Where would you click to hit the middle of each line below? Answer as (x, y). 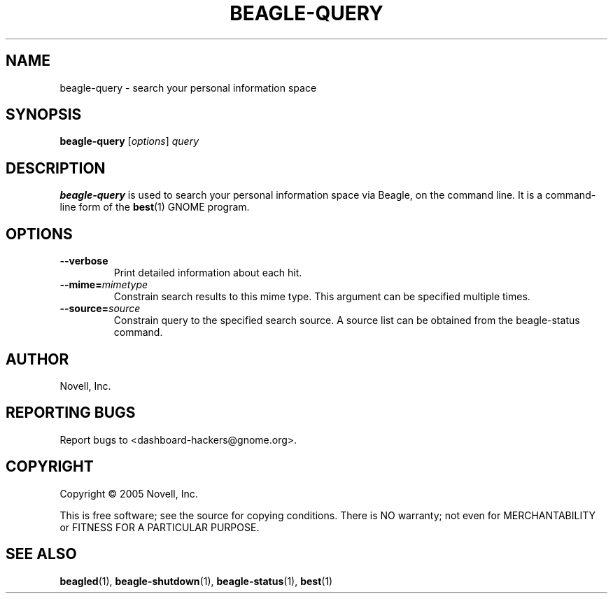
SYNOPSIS (44, 115)
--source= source (100, 309)
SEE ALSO (41, 554)
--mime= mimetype (104, 285)
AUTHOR (37, 359)
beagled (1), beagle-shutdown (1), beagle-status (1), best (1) (196, 581)
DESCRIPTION (56, 168)
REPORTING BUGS (71, 413)
